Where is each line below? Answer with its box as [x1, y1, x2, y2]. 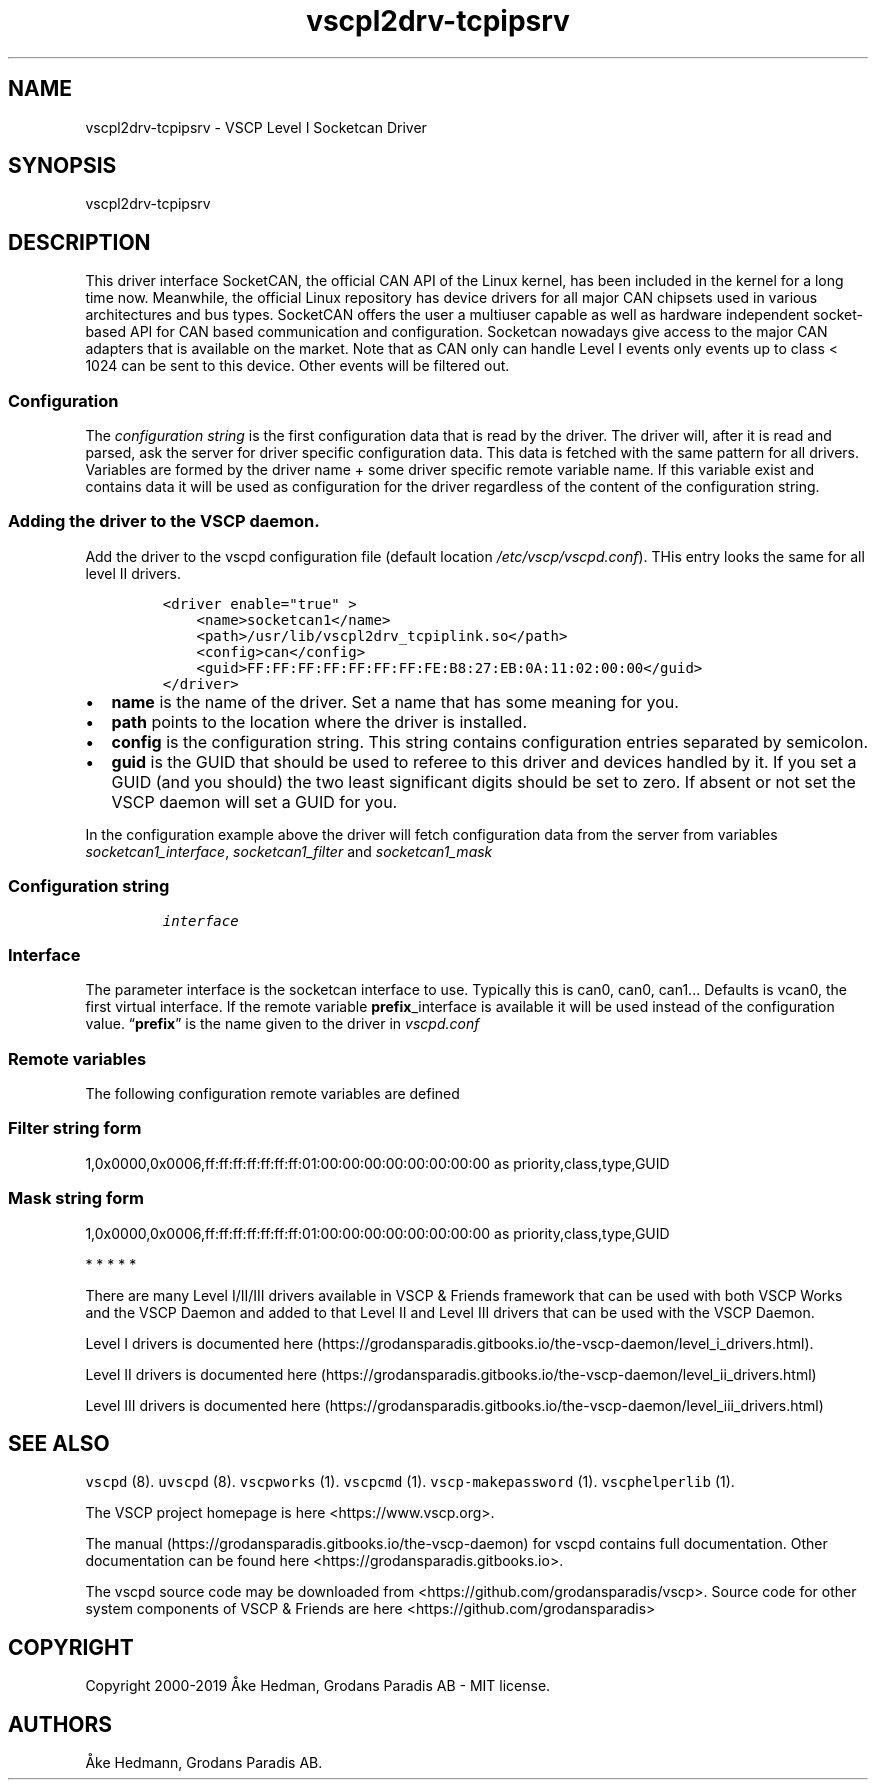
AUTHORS [8, 1711, 113, 1737]
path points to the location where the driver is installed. [111, 711, 527, 732]
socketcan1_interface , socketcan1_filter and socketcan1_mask [85, 842, 493, 860]
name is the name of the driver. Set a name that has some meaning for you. [111, 691, 679, 712]
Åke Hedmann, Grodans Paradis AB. [85, 1754, 323, 1772]
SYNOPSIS [8, 153, 117, 179]
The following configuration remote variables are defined [85, 1085, 460, 1103]
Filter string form [8, 1118, 142, 1139]
